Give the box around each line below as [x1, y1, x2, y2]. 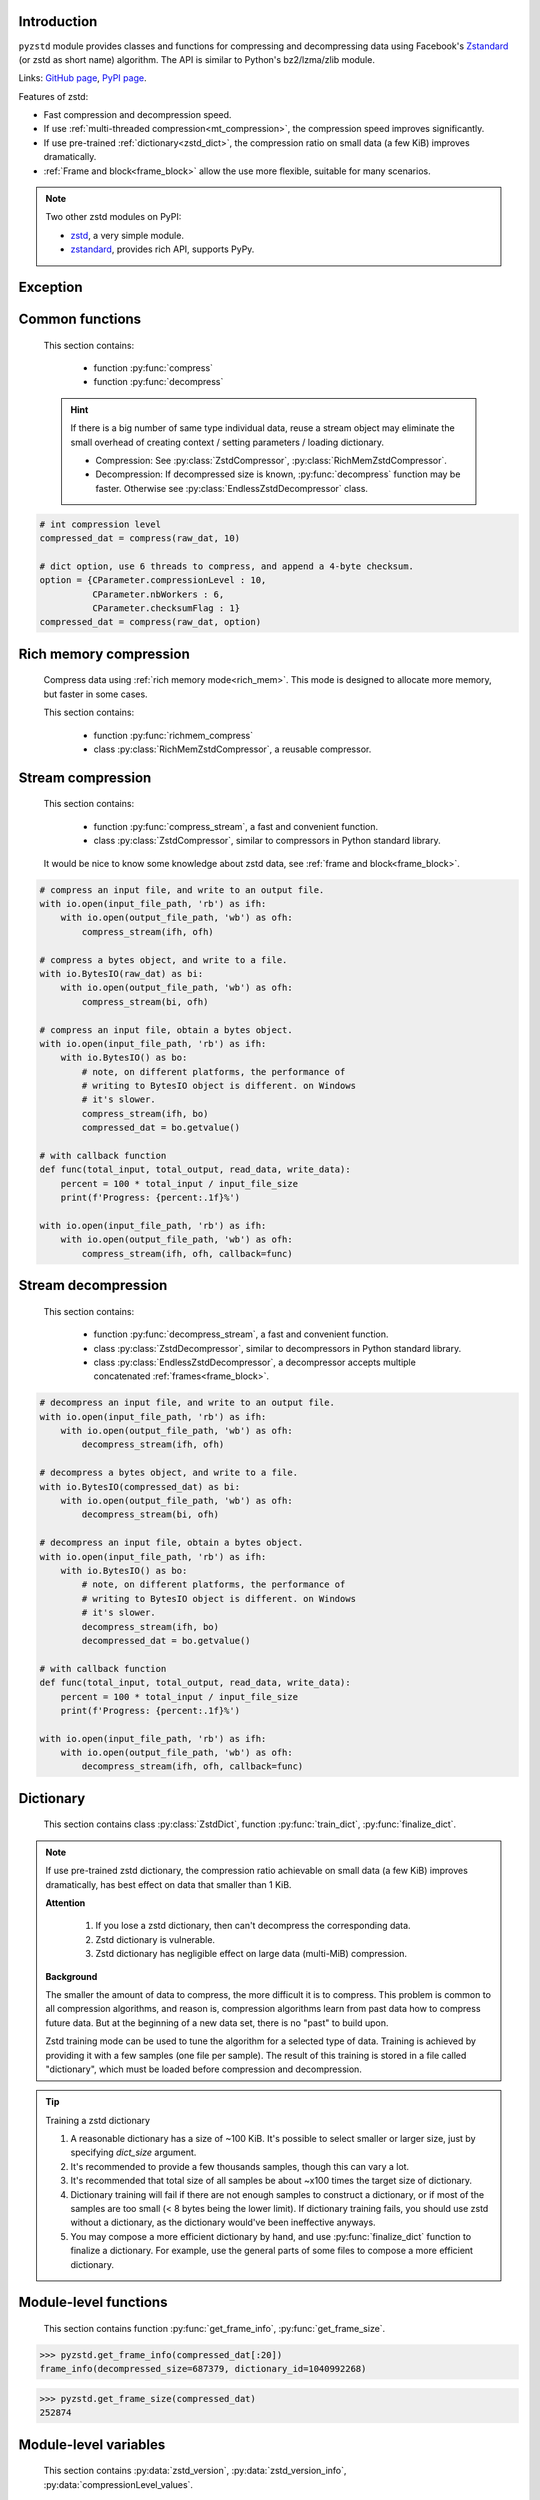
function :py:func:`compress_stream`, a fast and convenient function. [93, 820, 379, 832]
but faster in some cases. [43, 688, 149, 700]
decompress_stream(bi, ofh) [81, 1509, 220, 1520]
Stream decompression [18, 1277, 168, 1294]
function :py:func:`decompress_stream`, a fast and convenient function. [93, 1328, 389, 1340]
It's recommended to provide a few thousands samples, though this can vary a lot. [70, 2160, 410, 2172]
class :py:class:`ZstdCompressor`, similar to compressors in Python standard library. [93, 835, 441, 847]
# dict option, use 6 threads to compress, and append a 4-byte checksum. [39, 560, 415, 572]
